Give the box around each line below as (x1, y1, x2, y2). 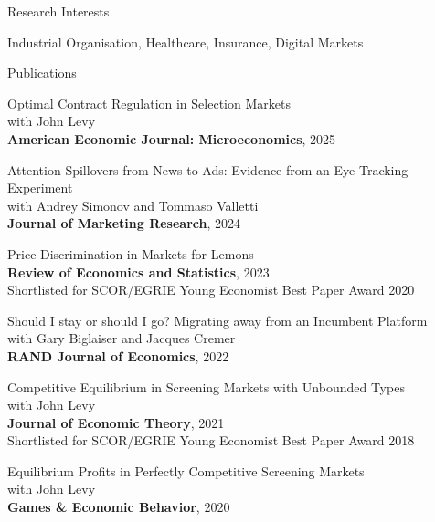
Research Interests (7, 2, 110, 20)
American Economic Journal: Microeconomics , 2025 (7, 129, 336, 148)
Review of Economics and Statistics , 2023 (7, 262, 270, 281)
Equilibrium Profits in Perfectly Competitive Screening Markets (7, 461, 365, 480)
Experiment (7, 178, 73, 197)
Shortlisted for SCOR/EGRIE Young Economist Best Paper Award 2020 (7, 280, 415, 299)
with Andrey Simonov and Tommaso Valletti (7, 195, 259, 214)
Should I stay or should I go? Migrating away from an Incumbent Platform (7, 310, 428, 329)
